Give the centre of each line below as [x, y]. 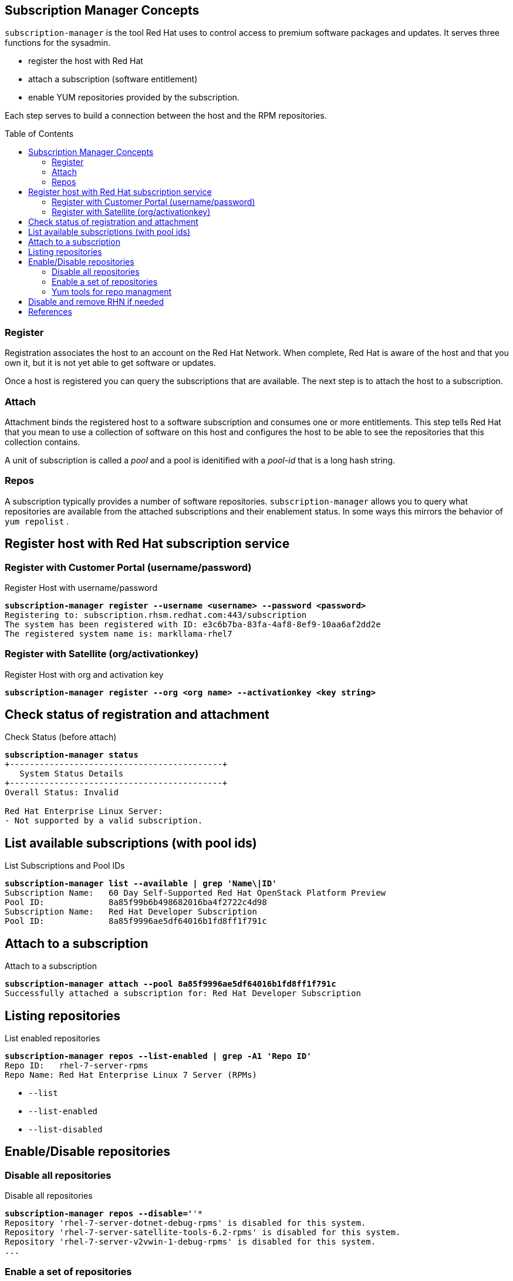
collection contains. [43, 442]
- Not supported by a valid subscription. [104, 821]
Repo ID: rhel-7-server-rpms [77, 1066]
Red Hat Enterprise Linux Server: [84, 811]
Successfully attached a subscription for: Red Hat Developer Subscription [183, 993]
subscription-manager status [72, 755]
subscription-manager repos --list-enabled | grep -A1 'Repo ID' [158, 1056]
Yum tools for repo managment [112, 292]
